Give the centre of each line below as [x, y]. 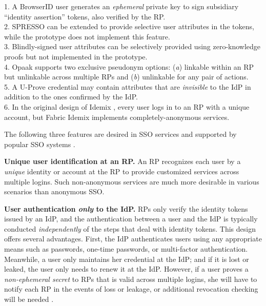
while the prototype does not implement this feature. [87, 36]
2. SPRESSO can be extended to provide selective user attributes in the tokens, [129, 26]
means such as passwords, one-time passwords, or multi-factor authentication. [126, 249]
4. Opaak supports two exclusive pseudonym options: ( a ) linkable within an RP [129, 66]
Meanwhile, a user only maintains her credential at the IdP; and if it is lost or [127, 259]
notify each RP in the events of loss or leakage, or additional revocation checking [131, 289]
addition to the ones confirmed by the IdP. [71, 97]
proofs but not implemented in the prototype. [76, 56]
